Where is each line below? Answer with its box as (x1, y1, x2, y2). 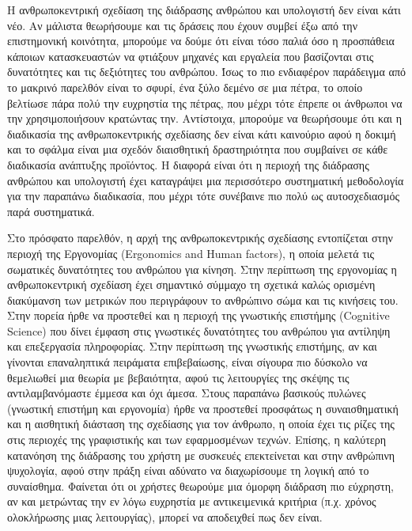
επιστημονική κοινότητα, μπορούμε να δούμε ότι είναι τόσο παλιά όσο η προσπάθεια (7, 32, 395, 49)
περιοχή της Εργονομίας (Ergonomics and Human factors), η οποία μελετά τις (7, 245, 375, 261)
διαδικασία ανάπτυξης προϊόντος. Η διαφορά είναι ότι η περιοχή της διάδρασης (7, 156, 369, 173)
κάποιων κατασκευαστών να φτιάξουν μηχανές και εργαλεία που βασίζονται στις (7, 47, 374, 64)
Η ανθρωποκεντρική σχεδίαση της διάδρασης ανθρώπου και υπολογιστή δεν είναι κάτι (7, 2, 401, 17)
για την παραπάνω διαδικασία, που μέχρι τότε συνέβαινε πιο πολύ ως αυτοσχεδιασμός (7, 188, 399, 204)
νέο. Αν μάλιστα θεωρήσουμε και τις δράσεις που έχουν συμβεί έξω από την (7, 17, 358, 33)
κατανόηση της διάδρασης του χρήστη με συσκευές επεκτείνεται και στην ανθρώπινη (7, 446, 395, 463)
